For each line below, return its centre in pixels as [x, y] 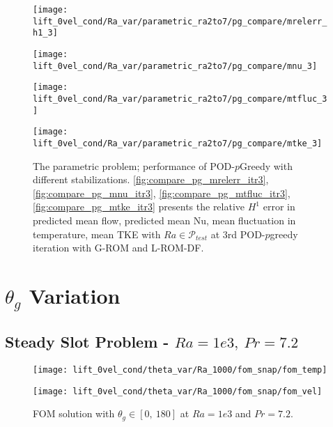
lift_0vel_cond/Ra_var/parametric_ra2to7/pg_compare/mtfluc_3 [180, 99]
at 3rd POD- [238, 234]
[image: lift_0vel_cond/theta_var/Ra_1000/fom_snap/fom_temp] [180, 370]
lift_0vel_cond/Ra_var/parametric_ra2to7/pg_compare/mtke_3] [178, 143]
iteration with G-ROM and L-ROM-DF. [118, 248]
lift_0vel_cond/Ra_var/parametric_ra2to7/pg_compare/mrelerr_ [180, 21]
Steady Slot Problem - [87, 342]
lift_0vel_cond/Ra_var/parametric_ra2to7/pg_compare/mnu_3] [175, 66]
